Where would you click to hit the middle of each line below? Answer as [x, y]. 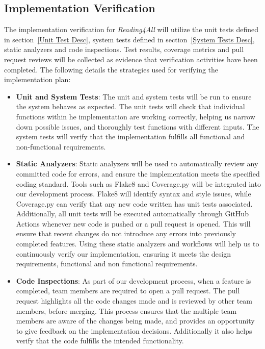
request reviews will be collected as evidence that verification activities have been [131, 59]
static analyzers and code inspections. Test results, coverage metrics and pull [124, 49]
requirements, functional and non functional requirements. [107, 264]
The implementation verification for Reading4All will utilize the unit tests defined [131, 29]
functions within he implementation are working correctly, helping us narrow [136, 116]
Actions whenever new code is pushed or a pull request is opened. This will [133, 223]
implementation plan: [37, 79]
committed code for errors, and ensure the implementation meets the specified [138, 173]
